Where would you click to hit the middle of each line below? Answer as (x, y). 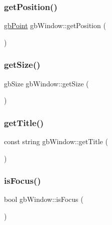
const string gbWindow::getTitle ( (56, 141)
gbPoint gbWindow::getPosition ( (55, 25)
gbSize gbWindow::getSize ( (46, 83)
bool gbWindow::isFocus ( (44, 199)
